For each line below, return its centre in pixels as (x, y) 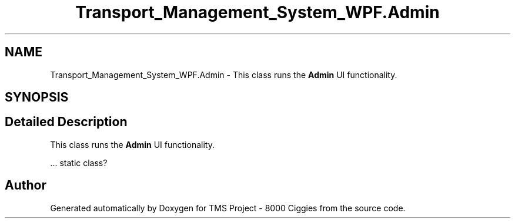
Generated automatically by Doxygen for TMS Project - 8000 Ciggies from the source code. (228, 208)
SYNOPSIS (37, 97)
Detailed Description (66, 122)
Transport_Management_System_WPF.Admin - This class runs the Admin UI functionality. (224, 75)
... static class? (79, 163)
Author (26, 185)
